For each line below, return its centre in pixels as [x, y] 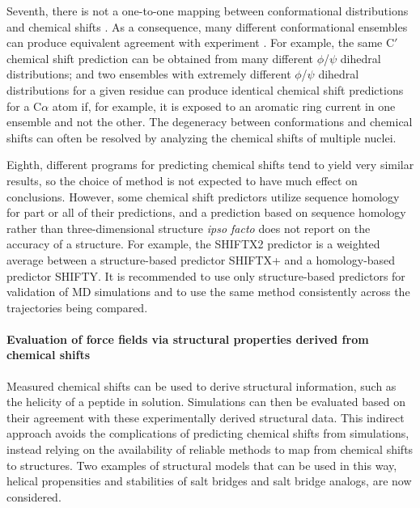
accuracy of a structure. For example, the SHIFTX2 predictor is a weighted [193, 244]
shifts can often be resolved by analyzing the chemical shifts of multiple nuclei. [202, 137]
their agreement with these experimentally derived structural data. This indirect [206, 417]
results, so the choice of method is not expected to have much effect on [182, 180]
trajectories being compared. [77, 307]
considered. [34, 496]
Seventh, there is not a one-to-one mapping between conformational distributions [208, 11]
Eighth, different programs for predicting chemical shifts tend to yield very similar [210, 165]
